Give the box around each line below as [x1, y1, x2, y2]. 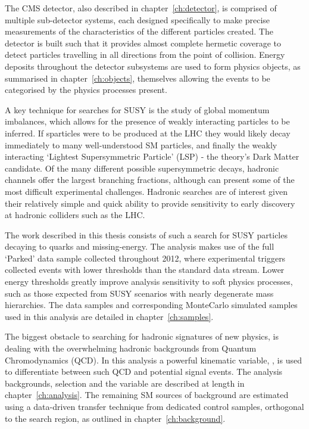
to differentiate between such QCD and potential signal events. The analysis [5, 365, 283, 378]
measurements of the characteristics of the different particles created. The [5, 25, 273, 38]
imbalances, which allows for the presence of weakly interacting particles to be [5, 115, 290, 128]
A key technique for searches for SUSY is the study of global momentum [5, 103, 270, 116]
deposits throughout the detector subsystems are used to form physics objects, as [5, 60, 301, 72]
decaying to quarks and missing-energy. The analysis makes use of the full [5, 240, 274, 253]
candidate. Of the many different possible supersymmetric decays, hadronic [5, 161, 279, 174]
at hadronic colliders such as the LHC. [5, 209, 145, 221]
